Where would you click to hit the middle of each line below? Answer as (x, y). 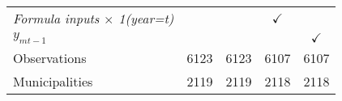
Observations (50, 58)
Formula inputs (56, 18)
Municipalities (53, 82)
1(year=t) (146, 18)
